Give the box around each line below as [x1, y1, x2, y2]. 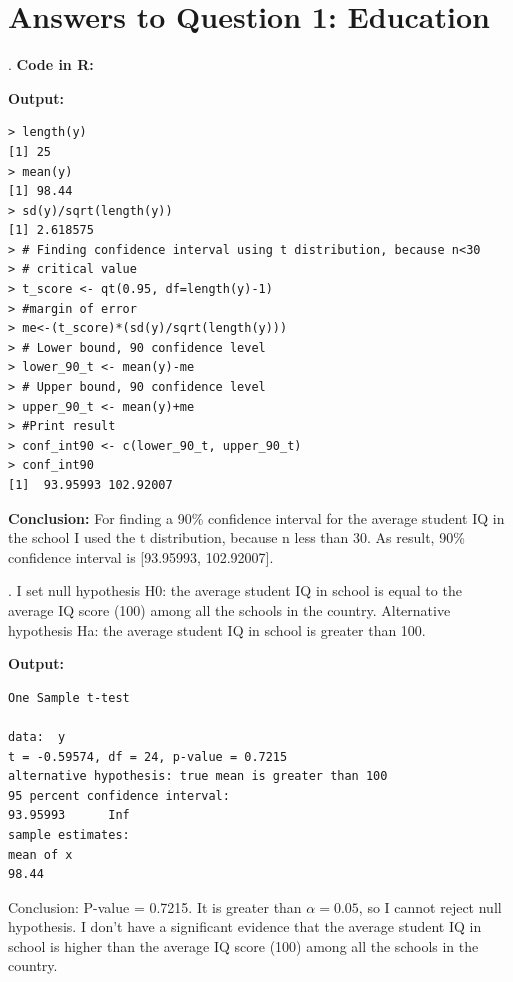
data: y [8, 729, 66, 744]
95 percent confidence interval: [8, 788, 230, 803]
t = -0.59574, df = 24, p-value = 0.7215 [8, 749, 288, 764]
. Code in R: [8, 54, 94, 75]
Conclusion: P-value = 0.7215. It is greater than [8, 896, 302, 917]
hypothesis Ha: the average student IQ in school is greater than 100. [8, 619, 426, 640]
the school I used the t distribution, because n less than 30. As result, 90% [8, 527, 465, 548]
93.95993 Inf [8, 808, 130, 823]
